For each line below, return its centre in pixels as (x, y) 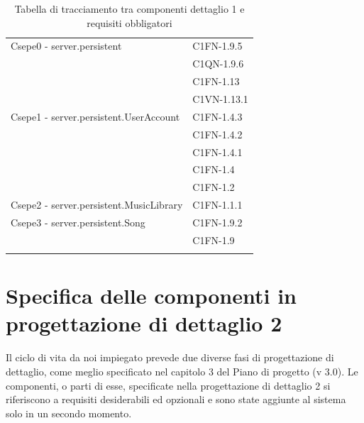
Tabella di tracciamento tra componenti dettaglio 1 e (129, 9)
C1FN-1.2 (214, 187)
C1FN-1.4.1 (217, 152)
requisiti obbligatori (129, 22)
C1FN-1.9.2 (217, 222)
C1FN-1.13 (216, 81)
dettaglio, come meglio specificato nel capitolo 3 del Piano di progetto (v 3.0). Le (182, 371)
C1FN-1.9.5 (217, 46)
